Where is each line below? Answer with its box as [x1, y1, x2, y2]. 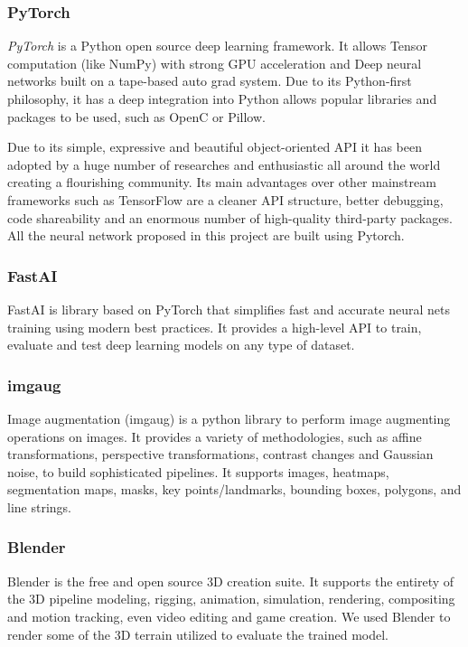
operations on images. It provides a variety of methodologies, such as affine [7, 427, 422, 445]
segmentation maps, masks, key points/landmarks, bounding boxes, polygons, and [7, 480, 462, 499]
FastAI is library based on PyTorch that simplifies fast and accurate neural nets [7, 299, 450, 318]
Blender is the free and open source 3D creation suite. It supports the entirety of [7, 571, 454, 590]
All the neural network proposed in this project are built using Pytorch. [7, 226, 405, 245]
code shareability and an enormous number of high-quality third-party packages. [7, 208, 453, 227]
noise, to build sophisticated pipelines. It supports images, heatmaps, [7, 462, 389, 481]
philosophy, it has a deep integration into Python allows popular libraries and [7, 89, 437, 108]
